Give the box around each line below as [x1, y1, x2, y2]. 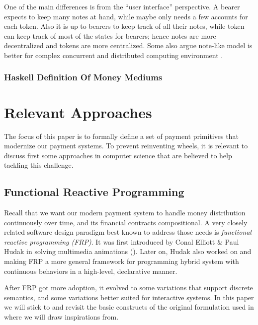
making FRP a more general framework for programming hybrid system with [4, 256, 239, 266]
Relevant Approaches [4, 102, 152, 122]
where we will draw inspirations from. [4, 312, 119, 322]
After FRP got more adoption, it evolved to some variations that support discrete [4, 282, 253, 293]
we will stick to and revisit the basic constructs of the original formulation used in [4, 302, 254, 312]
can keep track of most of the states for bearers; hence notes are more [4, 30, 216, 41]
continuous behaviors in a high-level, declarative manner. [4, 265, 177, 276]
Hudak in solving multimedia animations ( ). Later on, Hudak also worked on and [4, 246, 252, 257]
